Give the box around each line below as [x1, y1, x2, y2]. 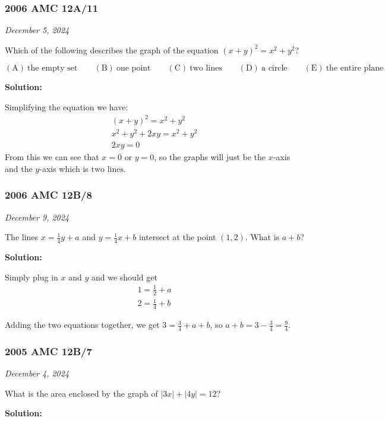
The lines [5, 231, 39, 243]
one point [116, 64, 151, 73]
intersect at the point [138, 231, 216, 243]
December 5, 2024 [5, 24, 70, 36]
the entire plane [326, 64, 384, 73]
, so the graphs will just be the [154, 151, 266, 163]
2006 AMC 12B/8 [5, 187, 92, 202]
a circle [261, 64, 288, 73]
